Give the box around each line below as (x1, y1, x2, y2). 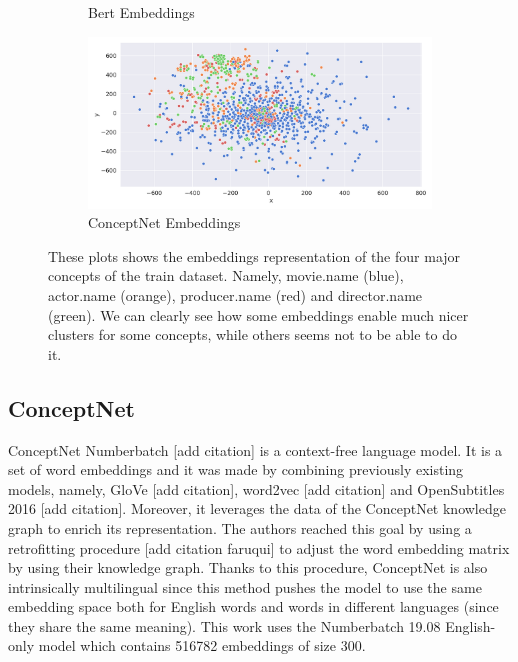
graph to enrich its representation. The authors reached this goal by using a (8, 517, 472, 538)
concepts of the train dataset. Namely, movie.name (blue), (48, 265, 404, 286)
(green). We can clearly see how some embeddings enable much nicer (48, 304, 469, 325)
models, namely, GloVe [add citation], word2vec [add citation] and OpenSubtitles (8, 478, 505, 499)
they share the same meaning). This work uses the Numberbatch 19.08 (8, 615, 441, 636)
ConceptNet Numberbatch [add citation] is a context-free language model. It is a (8, 439, 503, 460)
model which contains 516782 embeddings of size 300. (38, 635, 366, 656)
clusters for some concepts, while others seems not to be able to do (48, 324, 457, 345)
